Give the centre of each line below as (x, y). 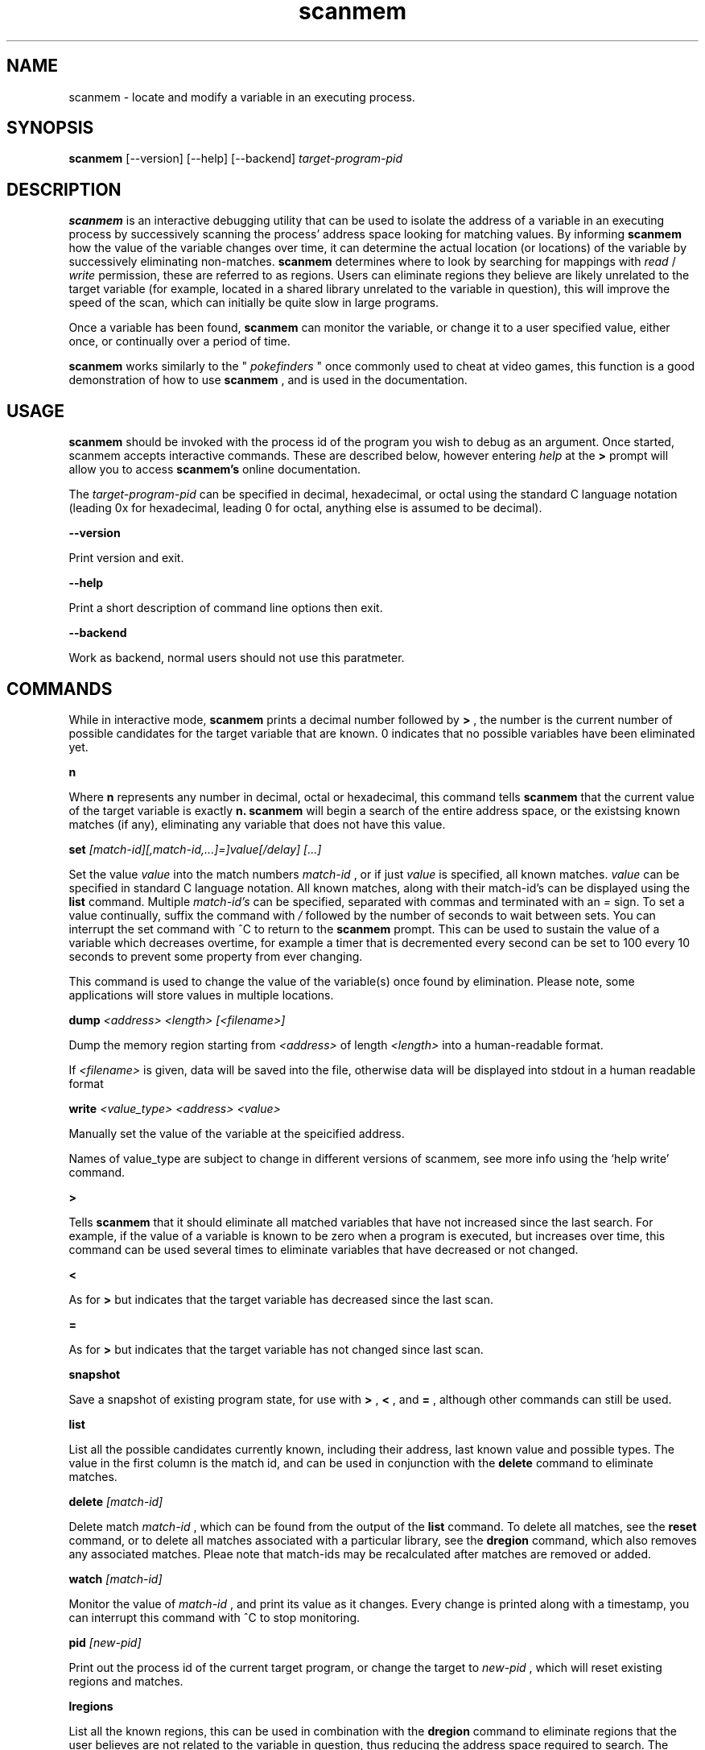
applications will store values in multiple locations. (201, 995)
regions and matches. (126, 1681)
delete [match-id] (116, 1501)
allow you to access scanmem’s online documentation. (215, 470)
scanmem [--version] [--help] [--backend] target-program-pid (236, 159)
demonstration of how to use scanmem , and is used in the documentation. (268, 380)
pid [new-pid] (105, 1642)
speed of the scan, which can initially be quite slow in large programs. (254, 303)
